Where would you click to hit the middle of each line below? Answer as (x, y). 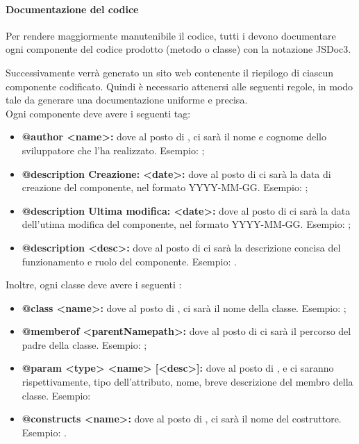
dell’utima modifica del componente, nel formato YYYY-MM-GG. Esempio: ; (186, 224)
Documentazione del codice (72, 9)
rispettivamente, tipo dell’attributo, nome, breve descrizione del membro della (187, 382)
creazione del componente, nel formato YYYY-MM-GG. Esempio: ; (165, 187)
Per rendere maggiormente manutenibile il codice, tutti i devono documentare (171, 35)
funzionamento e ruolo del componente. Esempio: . (129, 261)
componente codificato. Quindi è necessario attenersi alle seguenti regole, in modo (179, 86)
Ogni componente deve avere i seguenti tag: (98, 113)
